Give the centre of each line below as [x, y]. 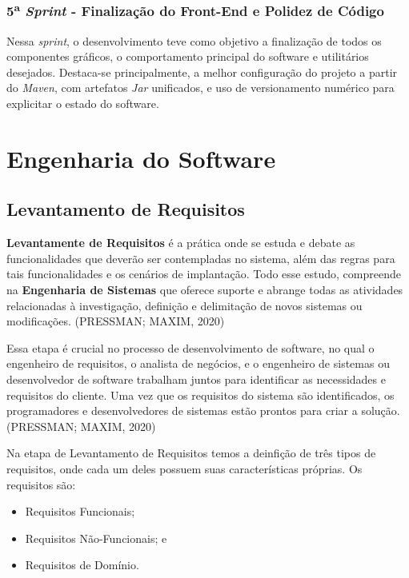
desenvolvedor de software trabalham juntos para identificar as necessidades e [196, 379]
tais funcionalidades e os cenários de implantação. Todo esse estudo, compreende [204, 274]
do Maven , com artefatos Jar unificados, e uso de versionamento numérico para [200, 88]
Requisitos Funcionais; [80, 511]
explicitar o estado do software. [83, 104]
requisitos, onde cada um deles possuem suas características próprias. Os [184, 468]
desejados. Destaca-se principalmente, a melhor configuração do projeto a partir [202, 72]
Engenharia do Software [141, 158]
